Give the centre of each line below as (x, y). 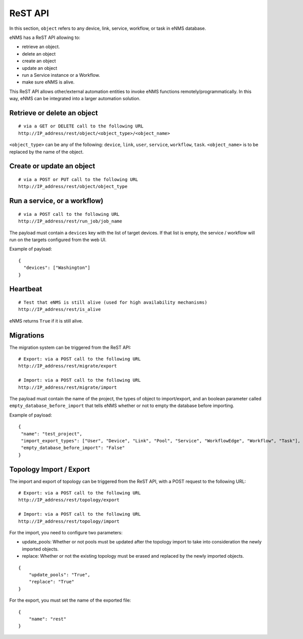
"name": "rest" (47, 619)
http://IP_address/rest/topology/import (69, 521)
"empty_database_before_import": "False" (73, 448)
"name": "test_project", (52, 434)
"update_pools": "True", (59, 575)
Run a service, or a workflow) (56, 201)
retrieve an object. (41, 47)
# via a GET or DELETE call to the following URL (81, 126)
